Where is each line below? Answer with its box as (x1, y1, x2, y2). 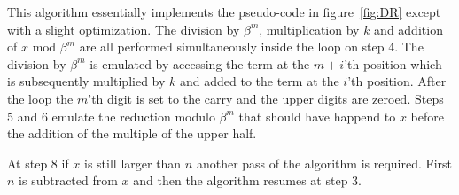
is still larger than (84, 153, 182, 172)
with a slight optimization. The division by (7, 19, 240, 38)
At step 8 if (7, 153, 69, 172)
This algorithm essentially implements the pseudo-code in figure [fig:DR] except (7, 3, 441, 20)
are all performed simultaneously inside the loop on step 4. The (79, 37, 424, 56)
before (410, 106, 444, 125)
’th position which (344, 54, 442, 73)
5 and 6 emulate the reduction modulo (7, 106, 215, 125)
